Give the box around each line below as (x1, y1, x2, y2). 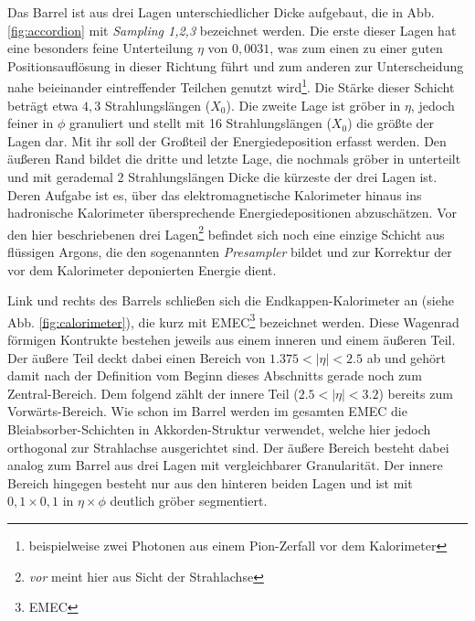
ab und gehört (366, 348, 447, 367)
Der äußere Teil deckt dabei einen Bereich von (7, 348, 266, 367)
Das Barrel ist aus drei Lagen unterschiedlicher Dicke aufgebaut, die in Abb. (7, 3, 435, 21)
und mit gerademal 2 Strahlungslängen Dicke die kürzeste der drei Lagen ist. (7, 167, 438, 186)
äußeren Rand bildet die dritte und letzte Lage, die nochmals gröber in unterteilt (7, 149, 461, 168)
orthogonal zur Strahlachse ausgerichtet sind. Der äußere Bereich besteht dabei (7, 437, 449, 456)
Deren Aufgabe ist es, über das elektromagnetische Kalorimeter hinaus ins (7, 185, 422, 204)
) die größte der (347, 113, 435, 133)
